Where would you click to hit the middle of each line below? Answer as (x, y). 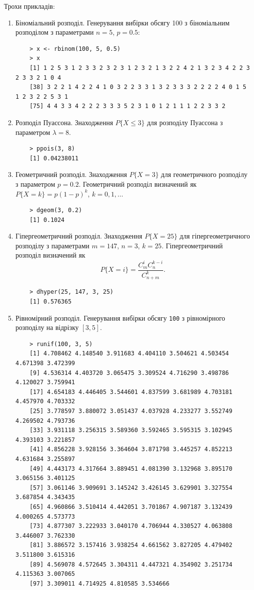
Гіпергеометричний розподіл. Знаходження (79, 236)
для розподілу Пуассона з (185, 122)
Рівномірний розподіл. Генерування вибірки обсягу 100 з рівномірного (120, 317)
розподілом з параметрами (54, 32)
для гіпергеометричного (215, 236)
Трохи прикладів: (30, 6)
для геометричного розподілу (204, 174)
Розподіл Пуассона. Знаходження (64, 122)
